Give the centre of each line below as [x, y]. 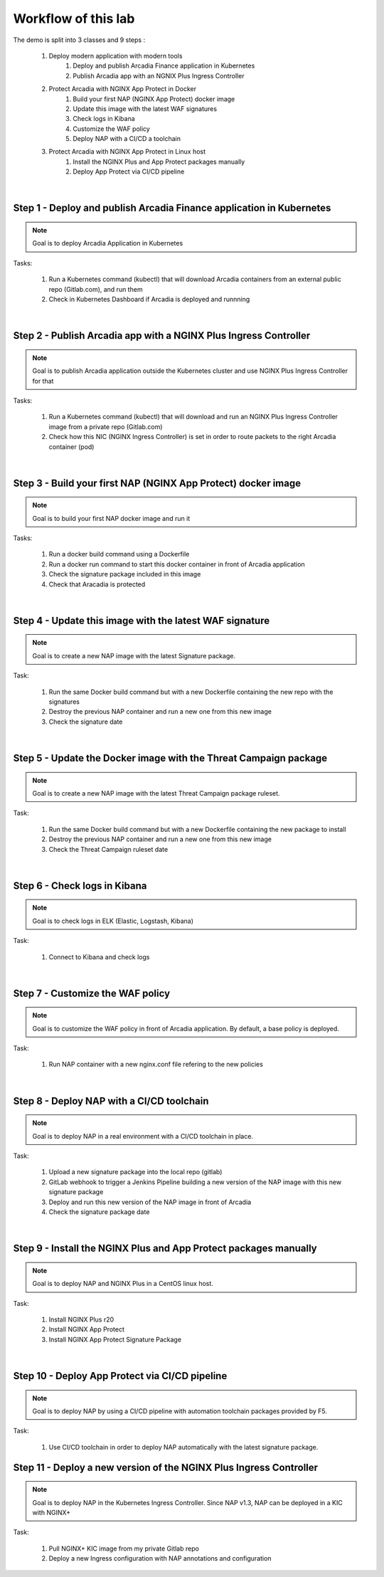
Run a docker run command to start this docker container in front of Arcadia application [177, 564]
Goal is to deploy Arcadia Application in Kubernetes [108, 243]
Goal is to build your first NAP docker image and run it [111, 518]
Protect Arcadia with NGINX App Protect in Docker [123, 89]
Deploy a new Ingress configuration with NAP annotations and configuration [160, 1558]
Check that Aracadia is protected [97, 584]
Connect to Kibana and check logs [99, 956]
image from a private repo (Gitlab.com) [106, 426]
